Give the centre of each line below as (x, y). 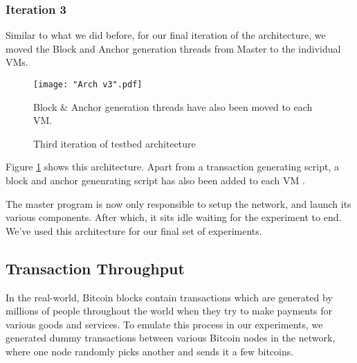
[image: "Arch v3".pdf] (88, 85)
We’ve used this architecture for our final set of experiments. (134, 230)
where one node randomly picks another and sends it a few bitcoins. (150, 351)
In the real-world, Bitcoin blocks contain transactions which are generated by (169, 297)
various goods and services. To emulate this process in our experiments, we (164, 324)
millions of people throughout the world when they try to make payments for (169, 311)
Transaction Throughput (95, 268)
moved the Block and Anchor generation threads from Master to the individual (173, 48)
